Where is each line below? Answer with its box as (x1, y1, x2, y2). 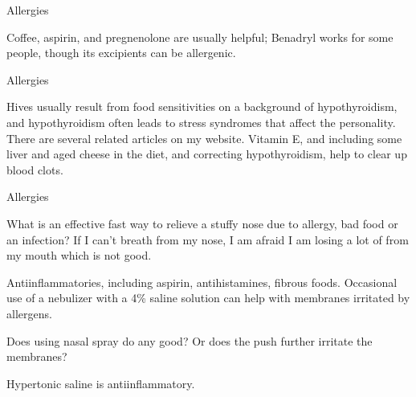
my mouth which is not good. (6, 247, 152, 264)
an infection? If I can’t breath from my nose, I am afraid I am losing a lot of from (6, 231, 409, 248)
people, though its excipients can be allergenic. (6, 44, 236, 61)
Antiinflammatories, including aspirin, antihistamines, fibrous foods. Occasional (6, 273, 398, 290)
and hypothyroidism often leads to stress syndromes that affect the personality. (6, 113, 396, 130)
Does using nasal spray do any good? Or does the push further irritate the (6, 332, 373, 349)
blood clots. (6, 161, 63, 178)
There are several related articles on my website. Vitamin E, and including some (6, 129, 402, 146)
